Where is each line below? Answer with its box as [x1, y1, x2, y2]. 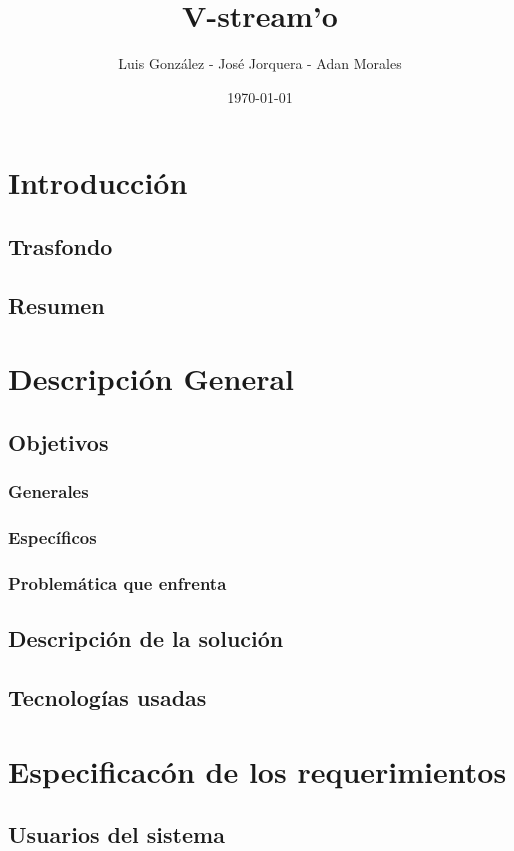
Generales [8, 479, 89, 504]
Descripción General [8, 358, 294, 399]
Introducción [8, 162, 188, 203]
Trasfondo [8, 230, 113, 261]
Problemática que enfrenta [8, 570, 227, 595]
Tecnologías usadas [8, 681, 207, 712]
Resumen [8, 289, 105, 320]
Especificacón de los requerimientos [8, 750, 507, 791]
